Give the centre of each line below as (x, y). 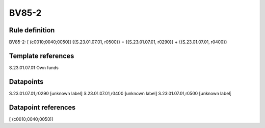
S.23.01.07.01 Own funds (34, 67)
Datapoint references (42, 107)
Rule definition (32, 30)
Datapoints (26, 82)
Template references (42, 56)
